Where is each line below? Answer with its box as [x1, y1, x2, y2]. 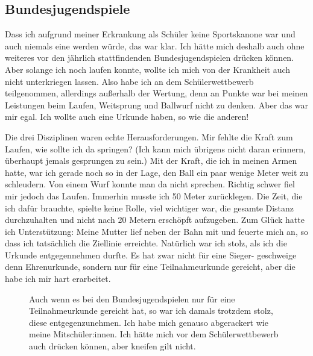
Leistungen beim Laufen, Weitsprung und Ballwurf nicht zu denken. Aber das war [5, 98, 309, 111]
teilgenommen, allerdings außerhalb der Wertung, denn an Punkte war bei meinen [5, 87, 308, 99]
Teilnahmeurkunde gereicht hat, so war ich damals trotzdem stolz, [29, 304, 273, 317]
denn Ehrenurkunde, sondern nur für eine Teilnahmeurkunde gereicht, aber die [5, 260, 296, 273]
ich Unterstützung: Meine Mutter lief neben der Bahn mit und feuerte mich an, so [5, 225, 308, 237]
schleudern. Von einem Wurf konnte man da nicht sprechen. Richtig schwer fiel [5, 178, 295, 190]
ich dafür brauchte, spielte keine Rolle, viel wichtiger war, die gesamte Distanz [5, 201, 294, 214]
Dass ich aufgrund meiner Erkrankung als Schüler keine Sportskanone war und [5, 28, 296, 40]
